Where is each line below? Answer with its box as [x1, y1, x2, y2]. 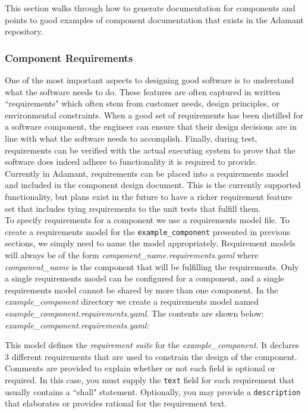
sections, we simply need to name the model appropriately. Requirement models [5, 237, 296, 249]
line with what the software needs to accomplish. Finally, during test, [5, 132, 257, 144]
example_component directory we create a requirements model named [5, 295, 259, 308]
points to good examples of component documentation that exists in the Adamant [5, 13, 304, 26]
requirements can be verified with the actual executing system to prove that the [5, 143, 296, 156]
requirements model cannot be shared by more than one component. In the [5, 283, 278, 296]
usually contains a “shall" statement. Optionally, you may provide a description [5, 385, 301, 398]
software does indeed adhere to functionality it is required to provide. [5, 155, 257, 168]
